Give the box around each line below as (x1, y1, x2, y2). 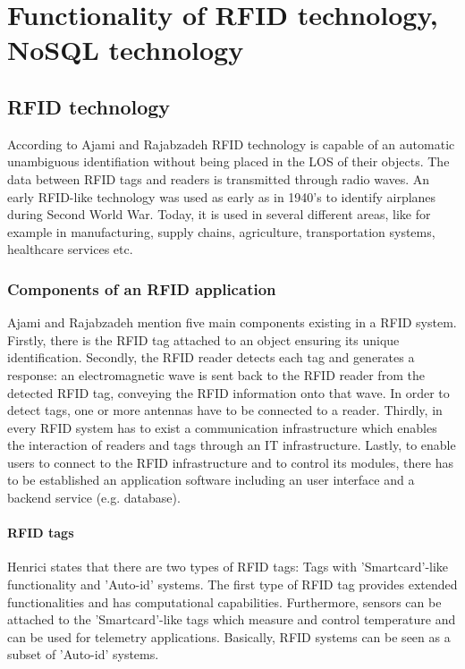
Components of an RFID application (7, 277, 276, 300)
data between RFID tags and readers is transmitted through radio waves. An (7, 169, 430, 188)
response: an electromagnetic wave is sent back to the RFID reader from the (7, 365, 425, 384)
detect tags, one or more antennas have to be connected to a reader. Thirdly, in (7, 401, 443, 419)
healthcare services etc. (7, 240, 133, 258)
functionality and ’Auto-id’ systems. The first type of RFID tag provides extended (7, 575, 458, 594)
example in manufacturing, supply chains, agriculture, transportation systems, (7, 222, 435, 241)
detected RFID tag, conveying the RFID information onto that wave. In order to (7, 383, 450, 402)
